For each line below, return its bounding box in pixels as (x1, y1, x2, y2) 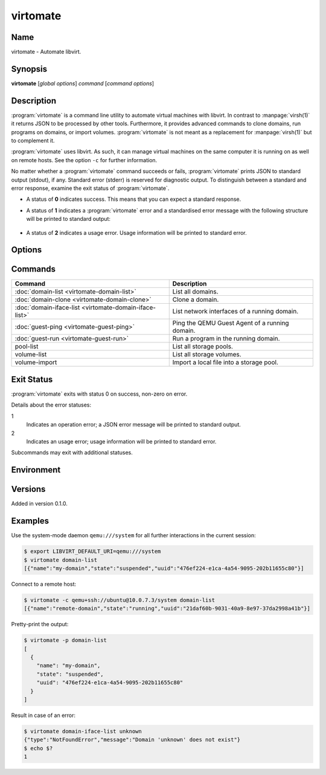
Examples (11, 516, 50, 526)
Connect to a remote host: (11, 580, 77, 587)
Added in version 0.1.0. (11, 500, 68, 508)
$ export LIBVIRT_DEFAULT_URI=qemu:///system (24, 548, 161, 555)
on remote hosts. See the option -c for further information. (11, 156, 158, 163)
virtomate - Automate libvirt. (11, 48, 81, 56)
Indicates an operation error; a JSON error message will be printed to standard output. (26, 421, 241, 428)
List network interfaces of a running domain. (172, 307, 299, 316)
